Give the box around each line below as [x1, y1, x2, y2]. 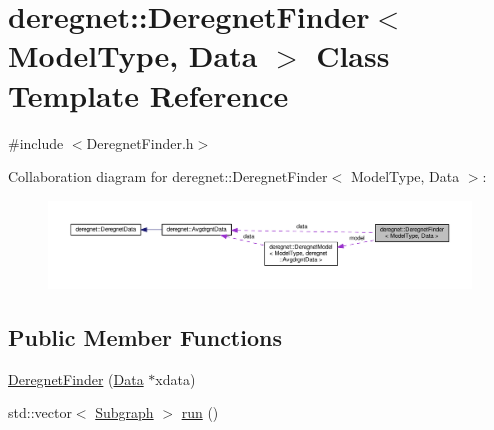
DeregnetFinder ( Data [8, 368, 144, 389]
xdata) [155, 368, 196, 389]
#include [8, 132, 64, 153]
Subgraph [95, 402, 154, 423]
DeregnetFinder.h [86, 132, 194, 153]
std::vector [8, 402, 72, 423]
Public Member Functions [8, 321, 282, 352]
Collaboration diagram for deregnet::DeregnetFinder [8, 166, 328, 187]
